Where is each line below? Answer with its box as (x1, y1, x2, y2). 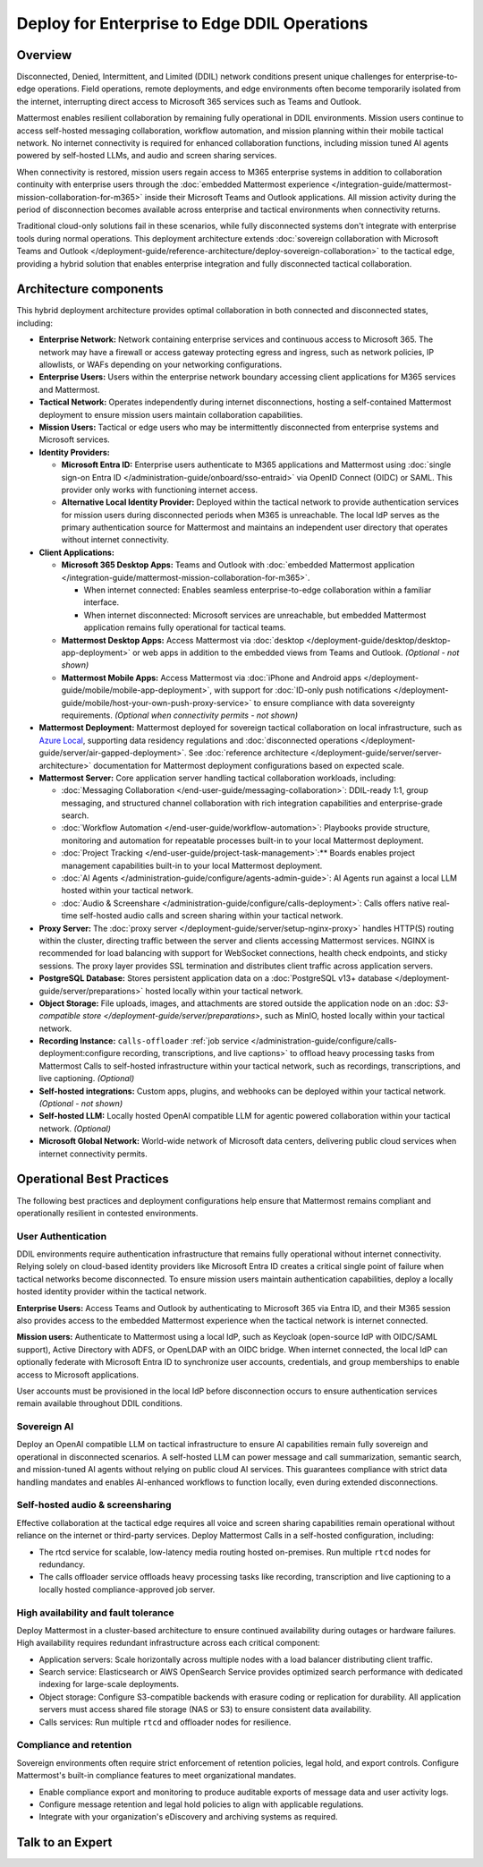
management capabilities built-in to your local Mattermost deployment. (61, 860, 323, 871)
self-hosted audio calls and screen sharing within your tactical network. (79, 910, 343, 921)
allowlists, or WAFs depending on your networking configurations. (38, 359, 283, 370)
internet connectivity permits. (38, 1148, 148, 1159)
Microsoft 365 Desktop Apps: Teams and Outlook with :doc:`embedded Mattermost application (61, 559, 415, 570)
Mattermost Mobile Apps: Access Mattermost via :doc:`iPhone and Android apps (61, 672, 362, 683)
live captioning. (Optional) (38, 1073, 135, 1084)
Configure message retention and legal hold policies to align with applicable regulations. (38, 1799, 364, 1810)
